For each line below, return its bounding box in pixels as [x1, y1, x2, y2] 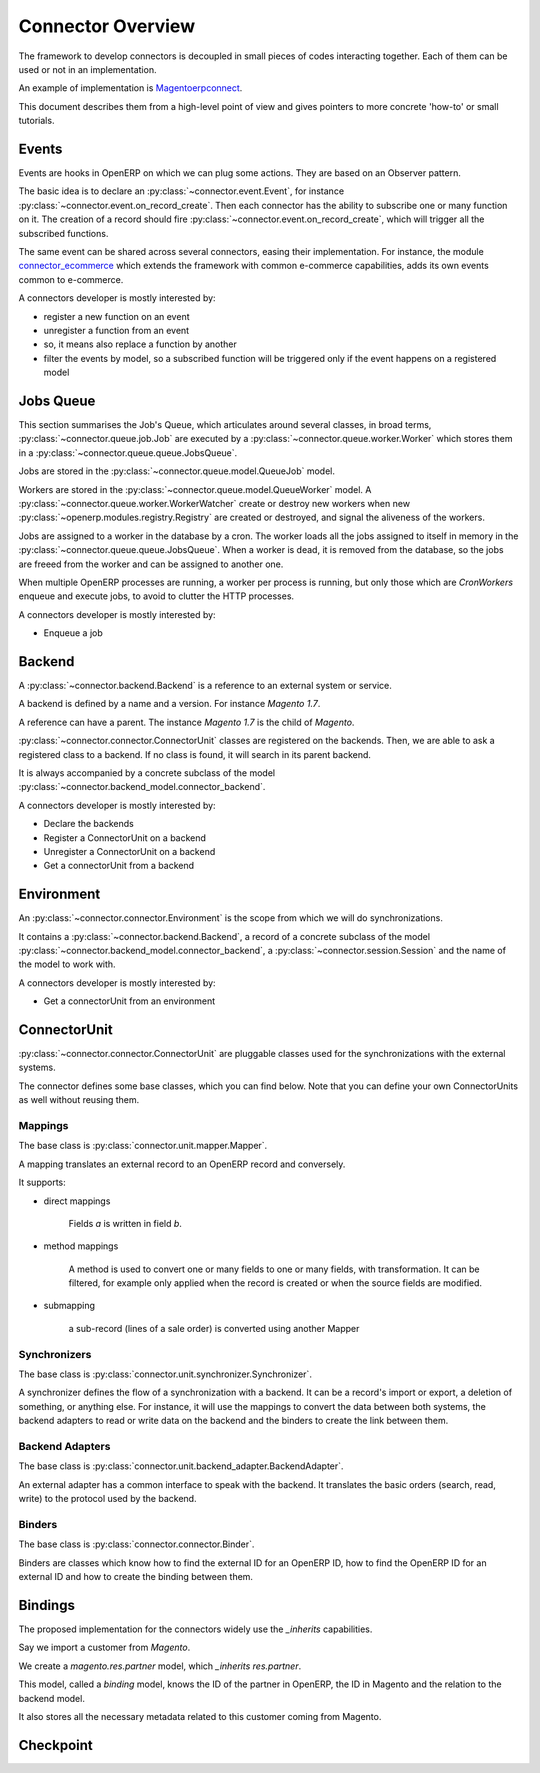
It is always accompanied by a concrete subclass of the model [18, 766, 275, 779]
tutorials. [18, 115, 55, 127]
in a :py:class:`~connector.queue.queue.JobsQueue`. [18, 446, 238, 459]
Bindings [18, 1596, 75, 1614]
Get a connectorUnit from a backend [43, 860, 195, 872]
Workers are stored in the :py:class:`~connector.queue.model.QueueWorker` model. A [18, 483, 372, 495]
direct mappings [43, 1195, 111, 1207]
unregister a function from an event [43, 324, 190, 336]
